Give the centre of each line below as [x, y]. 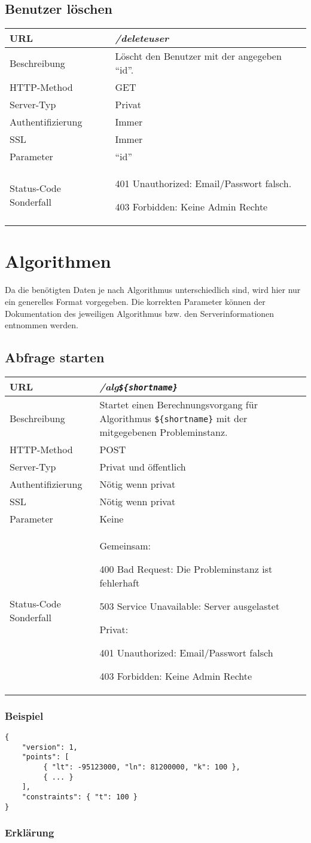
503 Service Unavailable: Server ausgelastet [190, 606]
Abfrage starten [55, 357]
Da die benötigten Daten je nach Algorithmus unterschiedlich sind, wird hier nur [153, 290]
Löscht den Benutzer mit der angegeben [198, 56]
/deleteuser [142, 38]
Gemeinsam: [125, 545]
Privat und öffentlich [143, 466]
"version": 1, [50, 747]
